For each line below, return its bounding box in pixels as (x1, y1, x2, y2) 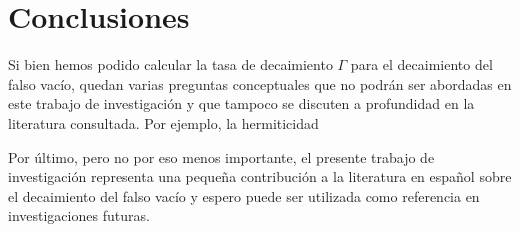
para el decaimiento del (350, 54, 493, 75)
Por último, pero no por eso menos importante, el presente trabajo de (8, 146, 435, 167)
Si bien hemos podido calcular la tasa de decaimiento (8, 54, 333, 75)
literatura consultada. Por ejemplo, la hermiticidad (8, 112, 319, 133)
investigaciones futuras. (8, 205, 150, 226)
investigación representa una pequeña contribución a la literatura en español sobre (8, 166, 512, 187)
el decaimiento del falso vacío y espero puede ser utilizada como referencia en (8, 185, 480, 206)
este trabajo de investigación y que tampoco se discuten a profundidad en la (8, 93, 475, 114)
